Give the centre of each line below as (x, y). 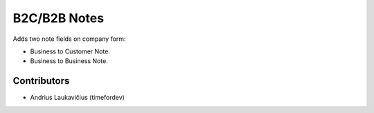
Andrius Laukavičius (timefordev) (77, 98)
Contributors (41, 81)
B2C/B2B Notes (58, 18)
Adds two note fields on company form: (69, 39)
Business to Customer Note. (70, 51)
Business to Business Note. (69, 61)
